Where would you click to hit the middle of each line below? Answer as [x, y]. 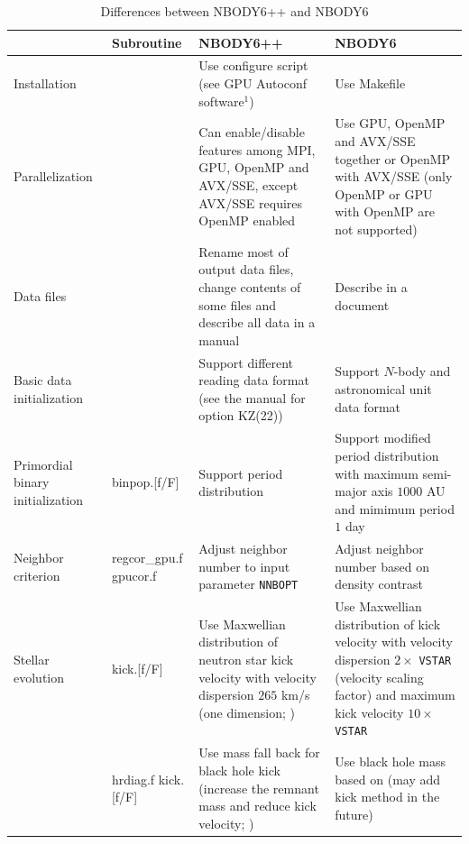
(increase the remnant [259, 788]
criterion [37, 575]
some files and [238, 304]
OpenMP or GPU [384, 193]
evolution [39, 677]
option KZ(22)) [241, 415]
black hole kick [239, 770]
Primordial [43, 464]
